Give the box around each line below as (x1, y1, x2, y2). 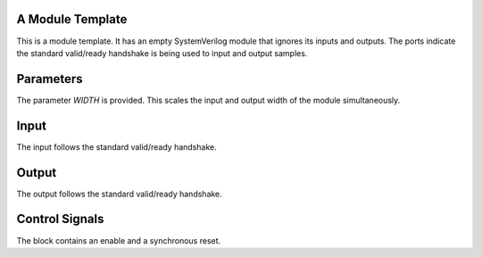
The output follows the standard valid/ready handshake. (16, 188, 222, 199)
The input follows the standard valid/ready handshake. (16, 141, 218, 152)
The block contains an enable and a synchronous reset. (16, 235, 221, 245)
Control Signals (16, 211, 104, 227)
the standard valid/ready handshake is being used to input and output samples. (16, 47, 308, 58)
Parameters (16, 71, 83, 87)
